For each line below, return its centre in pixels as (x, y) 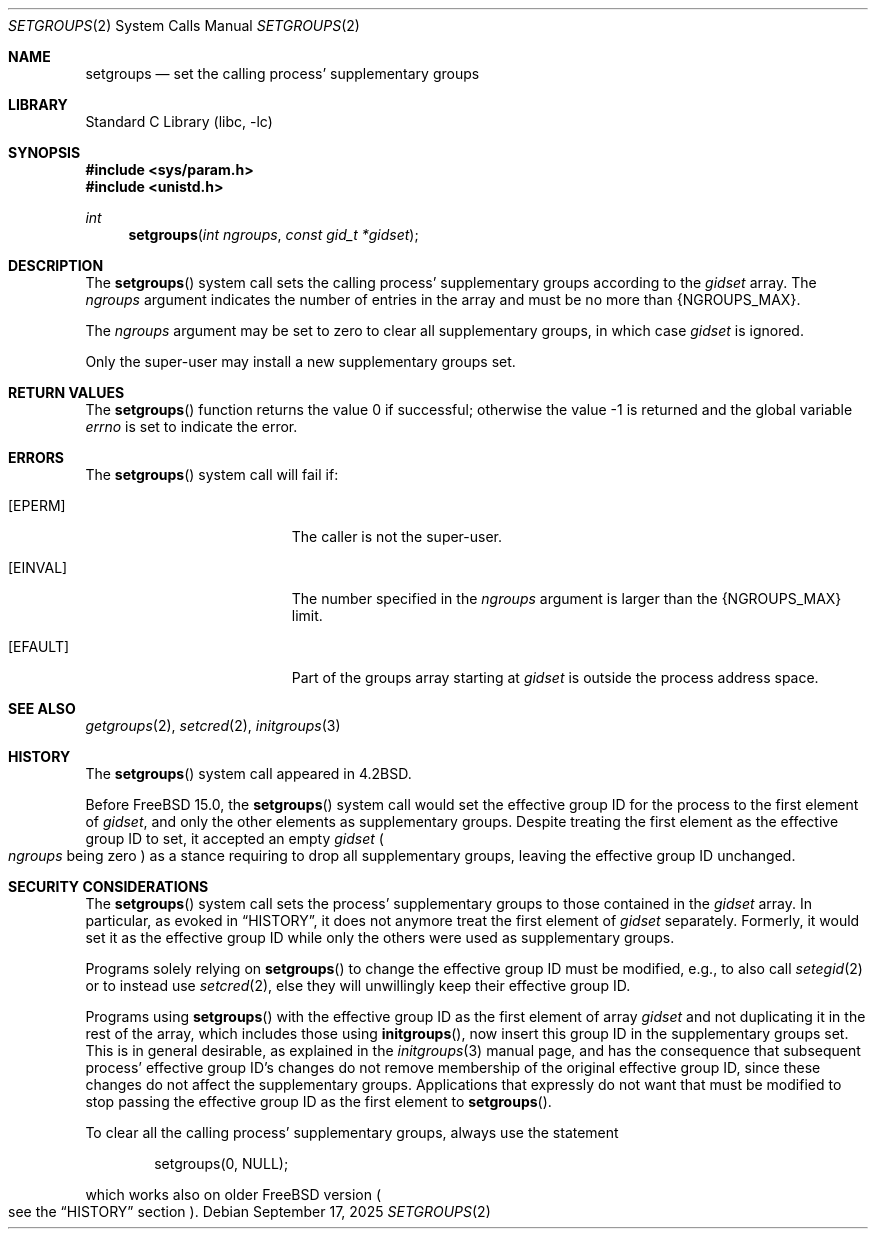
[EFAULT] (39, 646)
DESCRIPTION (56, 265)
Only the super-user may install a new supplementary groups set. (300, 361)
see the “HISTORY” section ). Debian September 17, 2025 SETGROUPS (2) (249, 1211)
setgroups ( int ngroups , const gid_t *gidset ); (273, 234)
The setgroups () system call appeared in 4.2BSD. (248, 773)
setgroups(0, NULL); (221, 1163)
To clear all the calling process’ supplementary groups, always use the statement (352, 1132)
